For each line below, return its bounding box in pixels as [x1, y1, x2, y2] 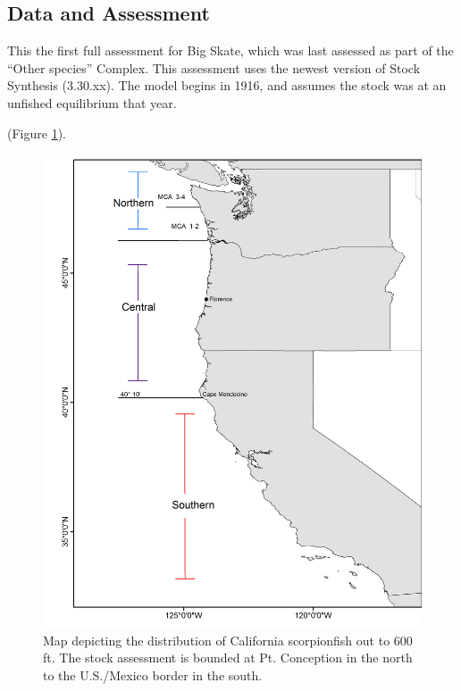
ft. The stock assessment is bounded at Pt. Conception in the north [43, 648, 413, 667]
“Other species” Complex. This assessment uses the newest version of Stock [7, 58, 421, 77]
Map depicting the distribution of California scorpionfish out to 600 [43, 630, 413, 649]
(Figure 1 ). [7, 123, 66, 142]
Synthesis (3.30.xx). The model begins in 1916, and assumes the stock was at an [7, 76, 447, 95]
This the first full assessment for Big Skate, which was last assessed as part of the [7, 41, 454, 60]
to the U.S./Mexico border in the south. [43, 666, 263, 685]
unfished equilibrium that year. [7, 93, 177, 112]
